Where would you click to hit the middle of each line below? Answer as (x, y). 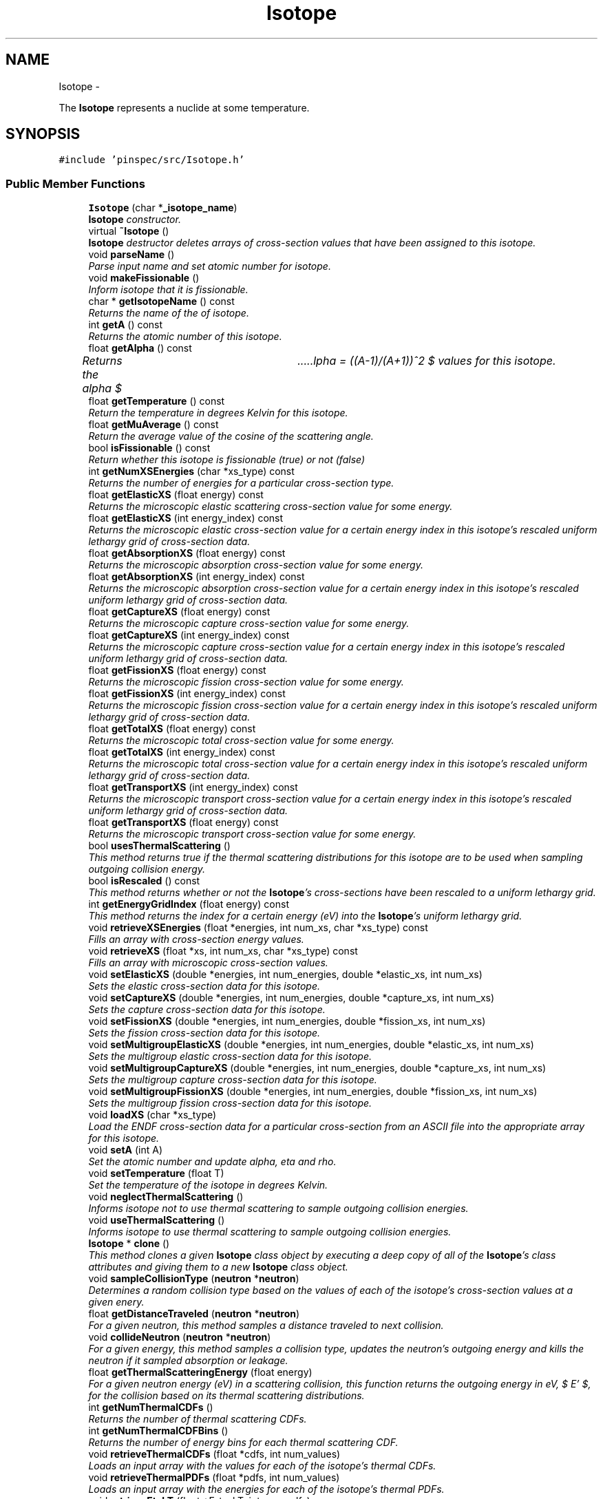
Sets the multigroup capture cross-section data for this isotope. (233, 1080)
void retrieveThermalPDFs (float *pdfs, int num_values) (214, 1478)
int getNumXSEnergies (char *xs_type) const (191, 471)
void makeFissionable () (144, 278)
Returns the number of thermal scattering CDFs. (198, 1419)
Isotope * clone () (129, 1244)
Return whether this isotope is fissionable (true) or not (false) (227, 460)
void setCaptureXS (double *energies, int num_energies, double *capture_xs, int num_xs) (292, 998)
